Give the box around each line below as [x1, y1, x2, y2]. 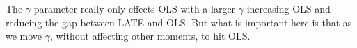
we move [6, 29, 42, 43]
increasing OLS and [246, 1, 331, 15]
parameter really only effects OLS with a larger [33, 1, 236, 15]
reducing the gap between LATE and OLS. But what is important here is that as [6, 15, 352, 29]
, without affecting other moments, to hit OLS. [50, 29, 251, 43]
